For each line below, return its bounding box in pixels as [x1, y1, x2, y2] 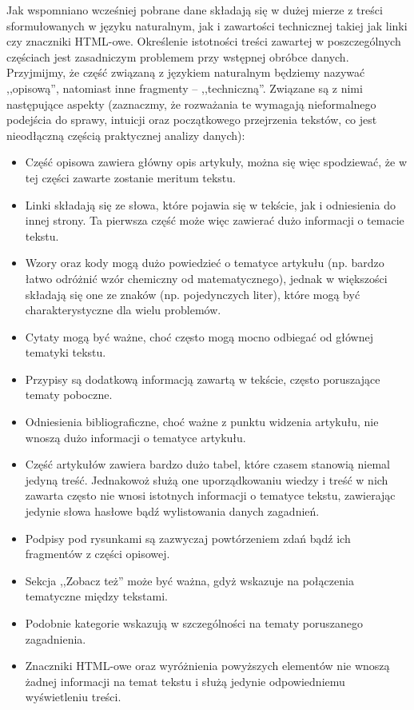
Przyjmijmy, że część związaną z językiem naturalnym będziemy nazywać [6, 64, 365, 81]
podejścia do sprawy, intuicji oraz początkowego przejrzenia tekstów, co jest [6, 111, 377, 128]
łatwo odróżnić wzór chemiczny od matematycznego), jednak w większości [25, 269, 388, 286]
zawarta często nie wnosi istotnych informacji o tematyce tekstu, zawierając [25, 487, 396, 504]
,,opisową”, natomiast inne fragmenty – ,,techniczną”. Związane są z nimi [6, 79, 363, 96]
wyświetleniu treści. [25, 688, 121, 705]
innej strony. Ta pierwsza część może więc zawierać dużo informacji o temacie [25, 212, 404, 229]
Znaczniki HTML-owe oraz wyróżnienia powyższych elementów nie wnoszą [25, 657, 390, 674]
